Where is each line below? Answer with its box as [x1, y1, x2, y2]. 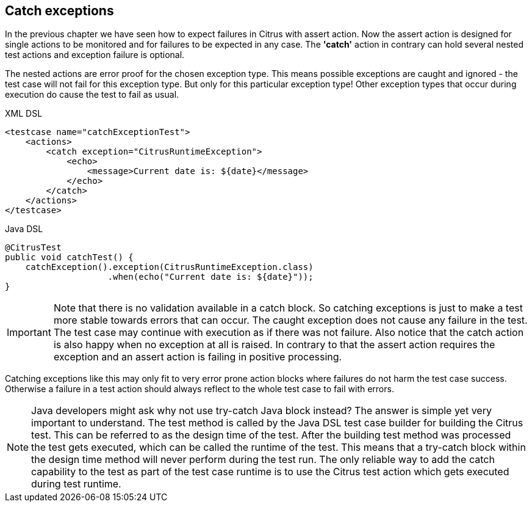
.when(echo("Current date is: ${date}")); [107, 272, 314, 282]
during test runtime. [31, 478, 121, 491]
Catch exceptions [5, 3, 114, 18]
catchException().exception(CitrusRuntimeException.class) [25, 262, 314, 272]
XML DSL [5, 108, 43, 119]
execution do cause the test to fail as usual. [5, 89, 179, 100]
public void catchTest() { [5, 252, 134, 263]
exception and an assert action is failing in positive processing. [53, 351, 342, 363]
